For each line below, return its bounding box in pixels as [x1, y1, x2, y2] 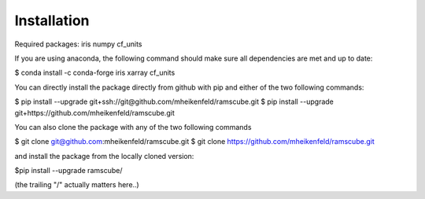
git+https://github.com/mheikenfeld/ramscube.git [14, 108, 175, 117]
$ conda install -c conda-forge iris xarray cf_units [14, 68, 176, 78]
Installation [14, 12, 90, 29]
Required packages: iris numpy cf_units [14, 39, 142, 49]
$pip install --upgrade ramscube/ [14, 166, 123, 175]
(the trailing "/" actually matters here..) [14, 180, 139, 190]
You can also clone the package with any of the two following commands [14, 122, 252, 131]
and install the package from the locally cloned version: [14, 151, 194, 160]
